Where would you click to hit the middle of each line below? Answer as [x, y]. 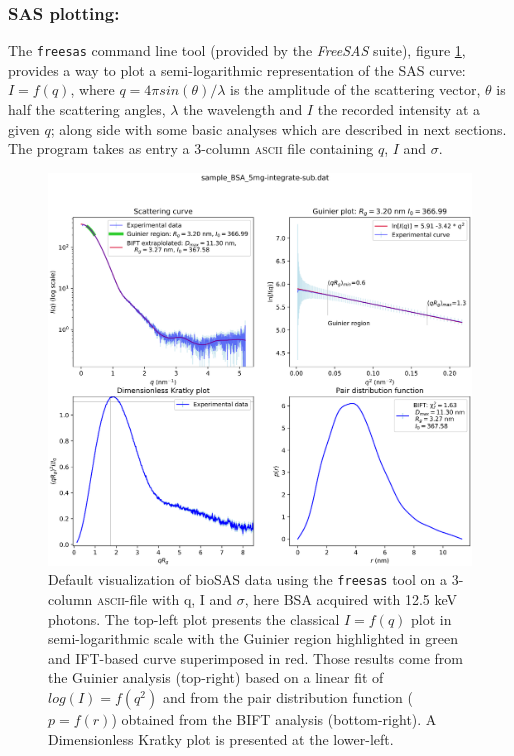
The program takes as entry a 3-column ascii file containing [191, 148]
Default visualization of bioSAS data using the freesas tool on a [247, 579]
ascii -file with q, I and [165, 599]
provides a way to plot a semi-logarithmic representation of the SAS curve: [237, 69]
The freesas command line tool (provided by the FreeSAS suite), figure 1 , [237, 50]
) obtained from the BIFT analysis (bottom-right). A [274, 719]
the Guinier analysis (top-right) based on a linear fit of [216, 677]
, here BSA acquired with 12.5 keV [350, 599]
